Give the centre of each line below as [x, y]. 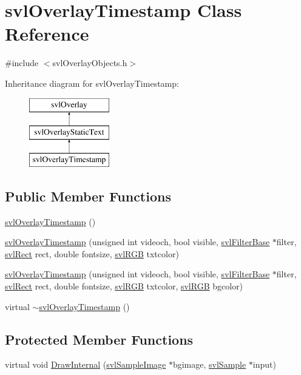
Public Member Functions [88, 196]
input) [264, 364]
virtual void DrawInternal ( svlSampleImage [86, 364]
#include [22, 63]
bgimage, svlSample [209, 364]
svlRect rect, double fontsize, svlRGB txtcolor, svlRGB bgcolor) [124, 286]
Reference [47, 34]
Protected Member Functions [99, 339]
